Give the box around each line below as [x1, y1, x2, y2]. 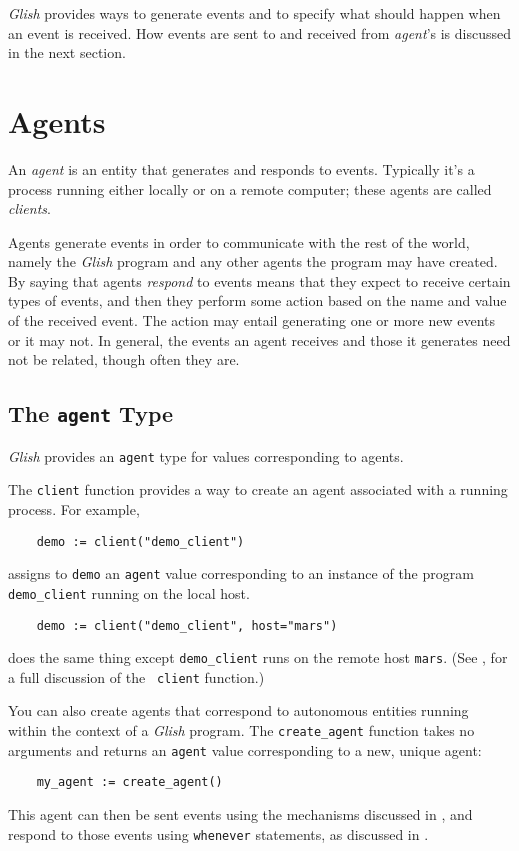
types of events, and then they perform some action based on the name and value [8, 290, 507, 311]
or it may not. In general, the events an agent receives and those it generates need [8, 329, 511, 350]
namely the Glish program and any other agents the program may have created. [8, 251, 498, 272]
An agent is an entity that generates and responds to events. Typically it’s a [8, 158, 475, 179]
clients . [8, 198, 51, 219]
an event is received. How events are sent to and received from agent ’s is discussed [8, 22, 512, 43]
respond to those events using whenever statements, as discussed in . [8, 823, 429, 844]
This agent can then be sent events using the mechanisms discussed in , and [8, 804, 473, 825]
